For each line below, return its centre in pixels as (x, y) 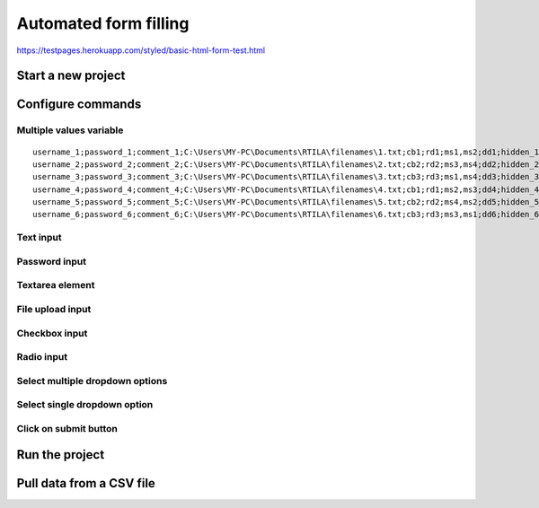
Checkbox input (52, 333)
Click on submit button (67, 428)
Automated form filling (103, 23)
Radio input (42, 357)
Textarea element (56, 285)
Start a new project (71, 76)
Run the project (61, 455)
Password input (52, 261)
